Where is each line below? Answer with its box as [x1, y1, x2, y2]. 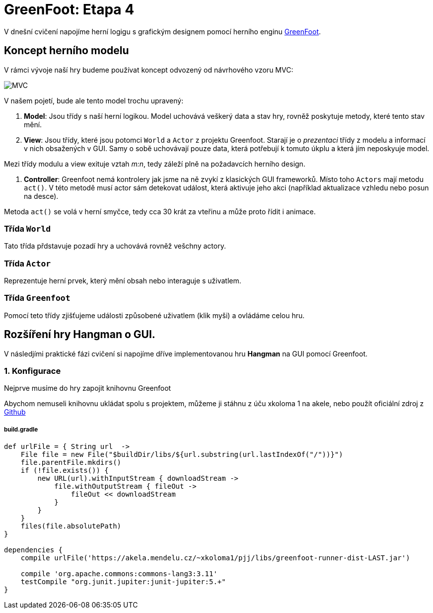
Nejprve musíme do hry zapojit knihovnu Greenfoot [4, 384, 171, 393]
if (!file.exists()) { [20, 466, 109, 475]
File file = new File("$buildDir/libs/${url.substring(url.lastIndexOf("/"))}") [20, 450, 343, 459]
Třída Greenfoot [4, 293, 71, 303]
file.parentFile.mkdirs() [20, 458, 122, 467]
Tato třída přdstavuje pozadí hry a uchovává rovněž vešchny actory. [4, 242, 226, 251]
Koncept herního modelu [4, 44, 129, 57]
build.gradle [4, 426, 38, 433]
